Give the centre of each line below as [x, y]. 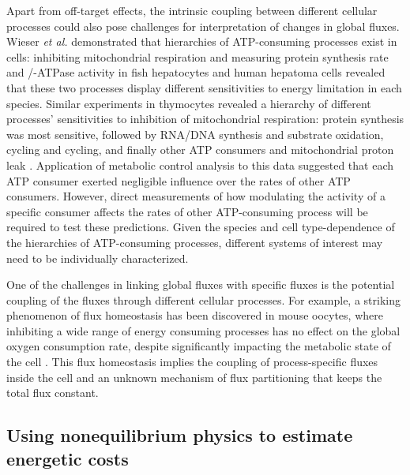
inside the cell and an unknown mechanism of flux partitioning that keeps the [194, 377]
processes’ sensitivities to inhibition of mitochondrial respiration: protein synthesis [205, 119]
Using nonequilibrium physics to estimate [180, 435]
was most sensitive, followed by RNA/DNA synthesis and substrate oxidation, [195, 134]
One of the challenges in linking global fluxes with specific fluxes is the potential [201, 284]
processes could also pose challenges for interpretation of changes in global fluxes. [203, 26]
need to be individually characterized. [98, 258]
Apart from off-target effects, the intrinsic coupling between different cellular [192, 10]
